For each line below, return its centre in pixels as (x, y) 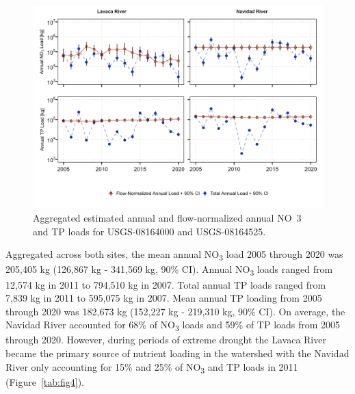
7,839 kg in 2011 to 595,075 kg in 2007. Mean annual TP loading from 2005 (164, 298)
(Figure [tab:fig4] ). (45, 381)
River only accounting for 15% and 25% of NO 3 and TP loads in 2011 (152, 367)
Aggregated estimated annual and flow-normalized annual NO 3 (167, 218)
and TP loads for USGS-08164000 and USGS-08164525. (149, 231)
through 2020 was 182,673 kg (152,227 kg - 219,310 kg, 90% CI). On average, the (175, 311)
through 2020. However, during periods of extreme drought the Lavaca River (166, 340)
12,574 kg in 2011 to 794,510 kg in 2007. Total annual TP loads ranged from (166, 284)
